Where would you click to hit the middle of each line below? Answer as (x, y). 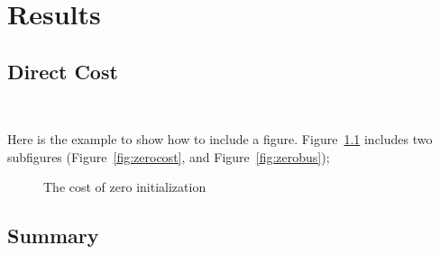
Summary (53, 236)
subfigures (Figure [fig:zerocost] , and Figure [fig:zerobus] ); (169, 156)
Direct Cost (63, 71)
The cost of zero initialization (125, 187)
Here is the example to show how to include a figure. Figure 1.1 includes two (220, 139)
